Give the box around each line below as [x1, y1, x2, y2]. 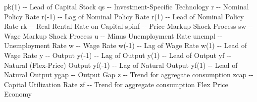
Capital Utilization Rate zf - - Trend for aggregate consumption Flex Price [4, 79, 228, 89]
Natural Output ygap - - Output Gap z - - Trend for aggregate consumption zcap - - [4, 69, 254, 80]
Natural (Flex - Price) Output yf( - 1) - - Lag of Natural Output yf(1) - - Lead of [4, 59, 238, 70]
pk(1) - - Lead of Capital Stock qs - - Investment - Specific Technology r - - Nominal [4, 1, 249, 11]
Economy [4, 89, 32, 99]
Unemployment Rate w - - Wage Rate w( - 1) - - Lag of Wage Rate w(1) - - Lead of [4, 40, 247, 51]
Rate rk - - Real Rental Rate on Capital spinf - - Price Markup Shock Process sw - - [4, 21, 253, 31]
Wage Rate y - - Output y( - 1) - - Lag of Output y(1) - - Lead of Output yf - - [4, 50, 232, 60]
